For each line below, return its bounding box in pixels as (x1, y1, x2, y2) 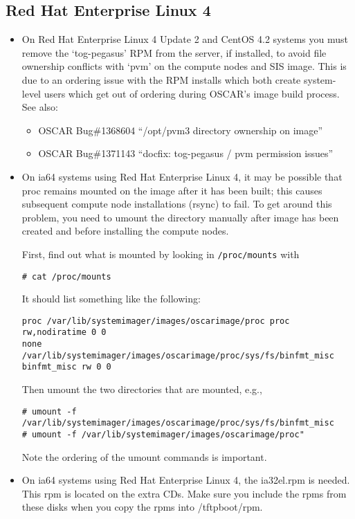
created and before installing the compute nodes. (21, 224, 229, 238)
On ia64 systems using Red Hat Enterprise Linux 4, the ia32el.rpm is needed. (21, 473, 350, 487)
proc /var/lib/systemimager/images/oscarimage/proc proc (21, 316, 290, 326)
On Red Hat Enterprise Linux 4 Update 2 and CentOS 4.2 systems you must (21, 32, 348, 46)
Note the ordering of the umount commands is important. (21, 449, 267, 464)
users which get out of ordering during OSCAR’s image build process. (44, 86, 340, 100)
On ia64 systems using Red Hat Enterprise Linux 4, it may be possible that (21, 169, 343, 183)
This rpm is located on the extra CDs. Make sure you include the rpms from (21, 486, 347, 500)
